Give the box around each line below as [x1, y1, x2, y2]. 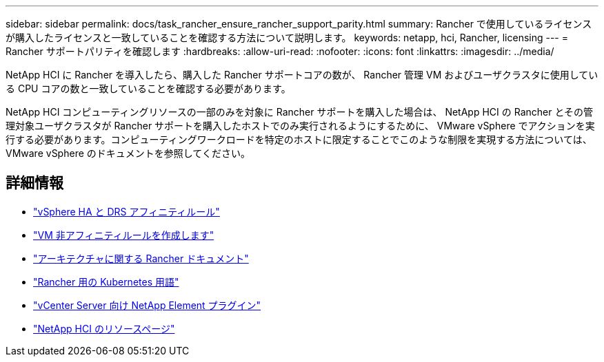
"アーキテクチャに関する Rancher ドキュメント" [33, 252, 249, 264]
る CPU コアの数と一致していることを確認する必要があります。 [6, 83, 291, 94]
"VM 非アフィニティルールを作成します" [33, 228, 214, 241]
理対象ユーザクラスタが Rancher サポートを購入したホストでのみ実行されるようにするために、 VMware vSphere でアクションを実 [6, 120, 595, 131]
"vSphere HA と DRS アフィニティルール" [33, 205, 220, 217]
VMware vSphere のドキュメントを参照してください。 [6, 147, 250, 159]
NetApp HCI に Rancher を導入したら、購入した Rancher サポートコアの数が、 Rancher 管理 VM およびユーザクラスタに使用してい [6, 69, 598, 81]
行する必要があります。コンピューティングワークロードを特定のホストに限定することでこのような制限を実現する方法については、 [6, 134, 592, 145]
